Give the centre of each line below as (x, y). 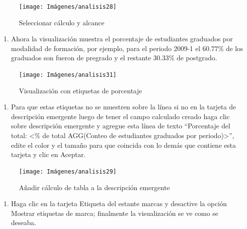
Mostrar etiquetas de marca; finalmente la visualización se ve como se (115, 213)
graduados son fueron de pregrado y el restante (81, 58)
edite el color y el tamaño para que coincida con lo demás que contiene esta (123, 145)
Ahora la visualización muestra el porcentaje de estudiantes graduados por (122, 39)
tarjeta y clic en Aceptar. (48, 154)
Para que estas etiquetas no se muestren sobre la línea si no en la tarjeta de (123, 107)
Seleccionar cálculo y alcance (62, 22)
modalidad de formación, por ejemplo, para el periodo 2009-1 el (106, 48)
